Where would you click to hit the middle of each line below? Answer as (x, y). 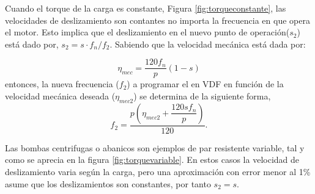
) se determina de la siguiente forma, (202, 96)
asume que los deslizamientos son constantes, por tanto (108, 183)
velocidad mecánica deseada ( (60, 96)
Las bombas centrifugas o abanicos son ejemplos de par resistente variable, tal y (155, 147)
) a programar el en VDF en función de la (205, 84)
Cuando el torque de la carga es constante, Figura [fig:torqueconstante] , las (146, 8)
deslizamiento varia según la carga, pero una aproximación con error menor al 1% (158, 172)
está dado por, (32, 44)
